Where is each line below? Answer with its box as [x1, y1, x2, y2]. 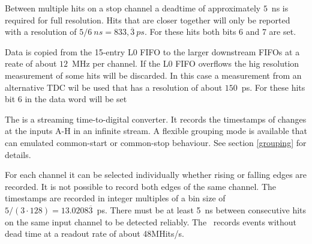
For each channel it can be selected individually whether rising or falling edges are [5, 168, 307, 181]
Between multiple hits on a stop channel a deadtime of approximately [5, 2, 261, 14]
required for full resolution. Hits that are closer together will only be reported [5, 13, 290, 26]
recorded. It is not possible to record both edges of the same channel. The [5, 180, 277, 192]
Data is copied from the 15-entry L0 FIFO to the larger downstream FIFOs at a [5, 45, 300, 58]
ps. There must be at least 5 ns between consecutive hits [97, 203, 307, 216]
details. [5, 148, 31, 160]
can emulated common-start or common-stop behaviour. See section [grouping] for [5, 136, 307, 148]
